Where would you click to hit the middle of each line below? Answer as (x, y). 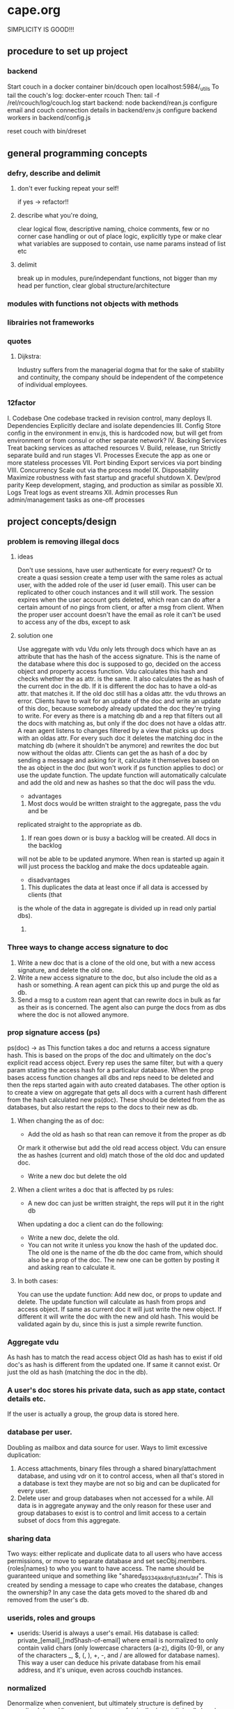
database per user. (40, 1432)
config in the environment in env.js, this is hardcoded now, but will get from (115, 433)
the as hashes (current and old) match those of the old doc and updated (121, 1155)
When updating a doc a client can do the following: (90, 1224)
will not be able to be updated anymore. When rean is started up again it (121, 859)
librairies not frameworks (51, 322)
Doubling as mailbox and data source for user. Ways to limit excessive (107, 1447)
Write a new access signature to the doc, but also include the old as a (117, 977)
